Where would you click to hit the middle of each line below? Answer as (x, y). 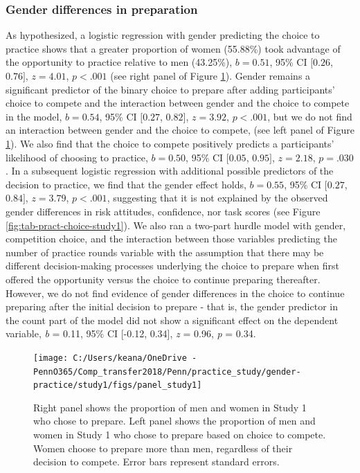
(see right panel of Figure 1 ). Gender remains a (210, 75)
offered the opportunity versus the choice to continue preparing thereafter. (163, 279)
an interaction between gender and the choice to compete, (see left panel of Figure (180, 130)
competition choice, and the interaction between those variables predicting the (171, 239)
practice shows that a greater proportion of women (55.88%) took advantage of (173, 48)
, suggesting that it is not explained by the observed (217, 198)
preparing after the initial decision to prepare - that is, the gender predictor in (172, 306)
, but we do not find (310, 116)
